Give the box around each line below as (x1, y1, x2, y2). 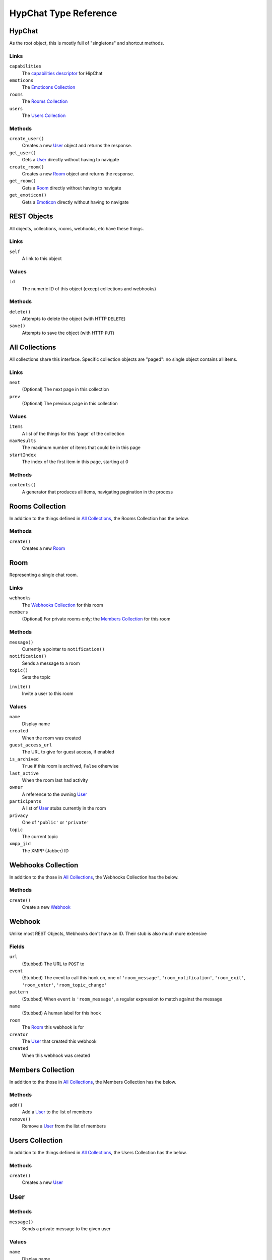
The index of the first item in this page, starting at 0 (22, 459, 128, 465)
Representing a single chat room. (9, 572, 78, 578)
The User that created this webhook (22, 1038, 97, 1044)
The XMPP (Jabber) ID (22, 847, 69, 854)
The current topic (22, 834, 58, 840)
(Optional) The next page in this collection (22, 386, 109, 393)
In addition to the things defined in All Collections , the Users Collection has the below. (9, 1149, 187, 1155)
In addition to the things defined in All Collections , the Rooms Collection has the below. (9, 515, 189, 521)
